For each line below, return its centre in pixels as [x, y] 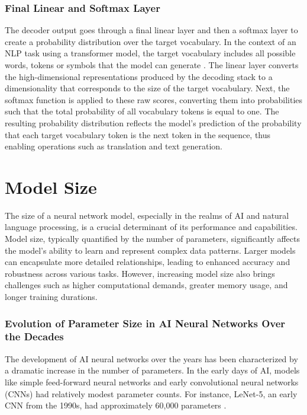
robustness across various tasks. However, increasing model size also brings [140, 273]
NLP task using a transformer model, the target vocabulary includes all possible [150, 53]
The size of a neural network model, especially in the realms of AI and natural [147, 215]
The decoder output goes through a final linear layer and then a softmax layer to [151, 30]
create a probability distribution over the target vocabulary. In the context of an [151, 41]
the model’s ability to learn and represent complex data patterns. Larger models [150, 250]
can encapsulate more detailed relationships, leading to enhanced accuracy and [148, 262]
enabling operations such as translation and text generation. [114, 146]
